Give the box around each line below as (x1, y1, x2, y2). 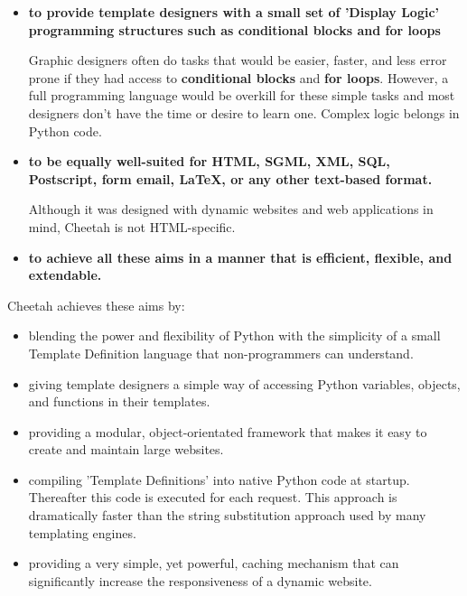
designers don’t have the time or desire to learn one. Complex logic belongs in (28, 103, 460, 122)
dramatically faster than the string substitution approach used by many (28, 506, 426, 525)
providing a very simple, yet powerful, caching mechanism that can (28, 554, 399, 573)
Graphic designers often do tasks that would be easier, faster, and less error (28, 51, 447, 70)
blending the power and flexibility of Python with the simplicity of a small (28, 326, 441, 345)
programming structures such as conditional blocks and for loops (28, 20, 441, 39)
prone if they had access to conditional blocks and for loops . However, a (28, 68, 449, 87)
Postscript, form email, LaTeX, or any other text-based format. (28, 169, 433, 188)
